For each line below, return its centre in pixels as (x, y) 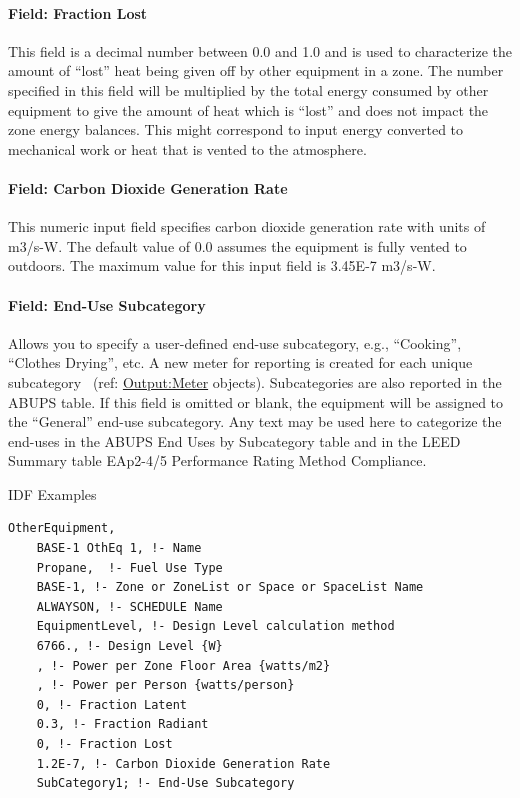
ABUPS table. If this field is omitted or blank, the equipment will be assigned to (256, 401)
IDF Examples (52, 493)
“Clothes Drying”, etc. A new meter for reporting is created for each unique (240, 362)
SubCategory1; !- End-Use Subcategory (165, 783)
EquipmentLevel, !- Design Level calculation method (215, 626)
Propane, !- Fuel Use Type (129, 567)
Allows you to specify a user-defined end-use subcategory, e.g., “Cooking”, (235, 342)
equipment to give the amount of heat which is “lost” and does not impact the (248, 109)
